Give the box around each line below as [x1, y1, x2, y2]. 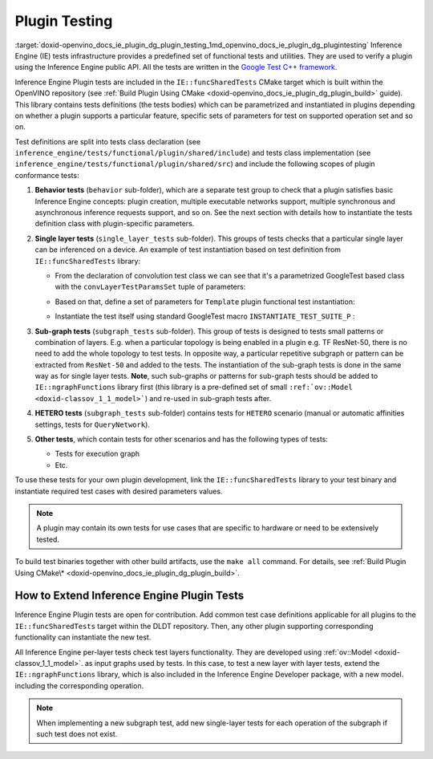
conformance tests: [14, 170, 79, 180]
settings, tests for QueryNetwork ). [34, 420, 150, 429]
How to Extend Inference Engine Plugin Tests [14, 589, 245, 603]
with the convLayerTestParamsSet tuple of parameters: [55, 282, 246, 292]
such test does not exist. [36, 729, 118, 738]
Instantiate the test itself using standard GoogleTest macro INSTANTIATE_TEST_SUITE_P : [55, 311, 356, 321]
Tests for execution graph [55, 449, 140, 459]
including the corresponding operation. [14, 680, 144, 690]
